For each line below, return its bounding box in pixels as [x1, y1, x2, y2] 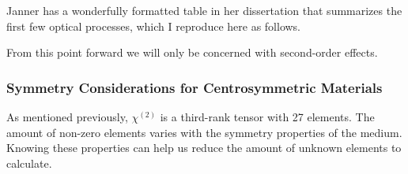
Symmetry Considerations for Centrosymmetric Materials [6, 77, 383, 97]
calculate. [6, 154, 52, 171]
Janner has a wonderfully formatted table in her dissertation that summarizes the [6, 2, 402, 18]
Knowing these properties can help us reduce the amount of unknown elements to [6, 139, 402, 156]
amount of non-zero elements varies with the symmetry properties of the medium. [6, 124, 402, 140]
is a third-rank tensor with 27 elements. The [160, 109, 375, 124]
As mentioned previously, [6, 109, 128, 124]
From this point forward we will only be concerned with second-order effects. [6, 44, 378, 61]
